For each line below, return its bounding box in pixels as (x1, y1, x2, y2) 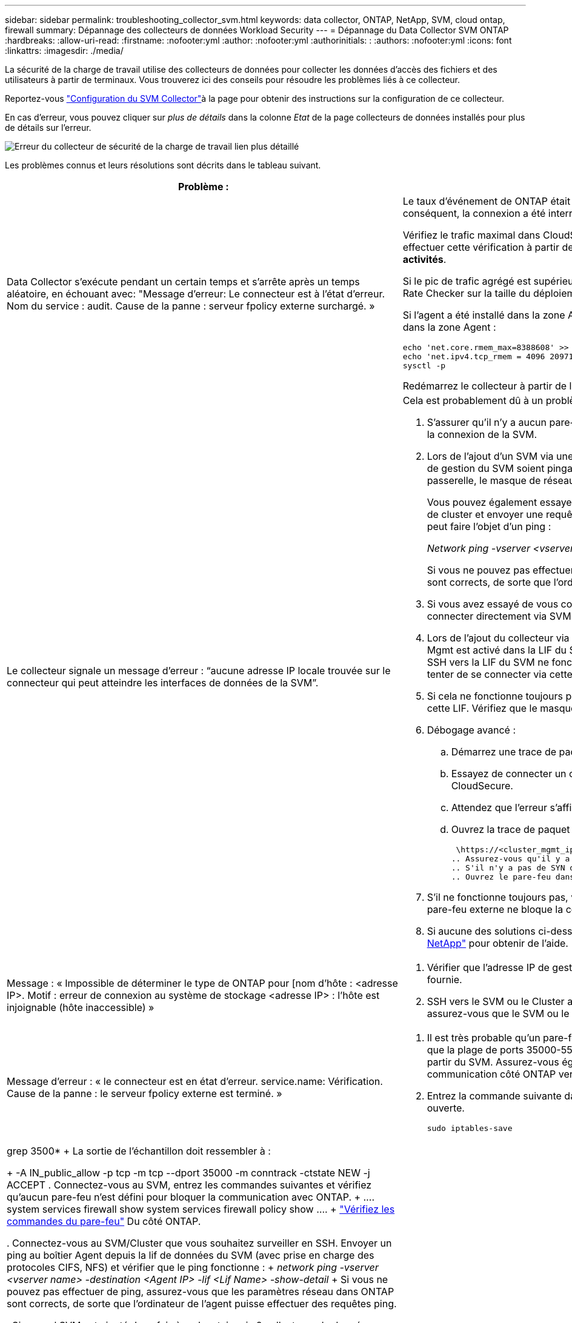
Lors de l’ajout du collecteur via (427, 632, 570, 644)
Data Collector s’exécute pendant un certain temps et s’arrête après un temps (7, 275, 360, 288)
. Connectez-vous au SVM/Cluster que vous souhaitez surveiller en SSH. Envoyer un (7, 1237, 392, 1249)
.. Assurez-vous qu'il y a (451, 854, 570, 863)
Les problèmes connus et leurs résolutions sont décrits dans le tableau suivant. (5, 160, 321, 170)
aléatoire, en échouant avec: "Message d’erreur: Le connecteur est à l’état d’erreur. (7, 287, 385, 300)
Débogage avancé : (427, 724, 516, 736)
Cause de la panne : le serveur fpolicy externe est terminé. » (7, 1087, 282, 1099)
